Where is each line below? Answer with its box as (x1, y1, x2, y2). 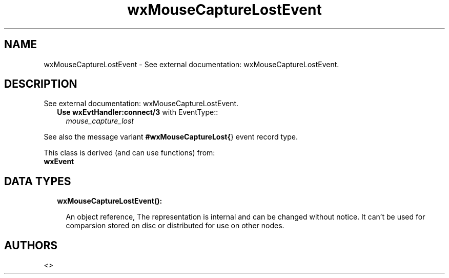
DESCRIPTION (4, 77, 77, 91)
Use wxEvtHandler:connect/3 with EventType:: (57, 108, 218, 117)
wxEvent (44, 157, 74, 166)
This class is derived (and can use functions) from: (44, 148, 215, 157)
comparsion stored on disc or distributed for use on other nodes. (66, 221, 284, 230)
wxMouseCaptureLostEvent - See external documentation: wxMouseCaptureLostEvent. (44, 59, 339, 69)
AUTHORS (4, 239, 58, 252)
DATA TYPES (4, 174, 71, 188)
